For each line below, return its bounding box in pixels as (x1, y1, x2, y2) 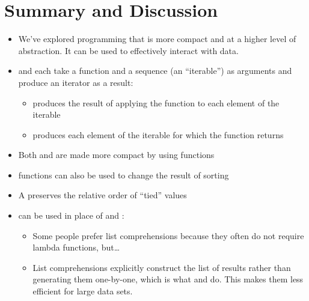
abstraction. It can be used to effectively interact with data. (18, 44, 239, 56)
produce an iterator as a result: (18, 76, 133, 88)
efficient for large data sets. (32, 285, 133, 297)
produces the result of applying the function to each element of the (32, 96, 280, 109)
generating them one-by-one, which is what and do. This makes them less (32, 273, 304, 285)
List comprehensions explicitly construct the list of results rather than (32, 261, 291, 273)
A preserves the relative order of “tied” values (18, 189, 187, 201)
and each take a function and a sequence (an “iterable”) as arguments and (18, 64, 292, 77)
